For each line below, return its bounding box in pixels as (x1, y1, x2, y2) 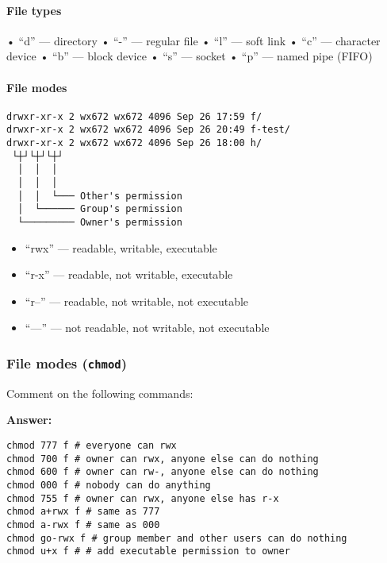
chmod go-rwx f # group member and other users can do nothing (6, 532, 347, 544)
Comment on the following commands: (6, 384, 193, 401)
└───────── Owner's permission (17, 217, 182, 229)
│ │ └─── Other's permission (17, 190, 182, 202)
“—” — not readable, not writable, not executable (25, 319, 270, 336)
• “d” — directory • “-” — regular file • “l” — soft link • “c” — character (6, 32, 381, 48)
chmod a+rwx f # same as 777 (6, 506, 160, 518)
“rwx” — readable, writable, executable (25, 239, 217, 256)
